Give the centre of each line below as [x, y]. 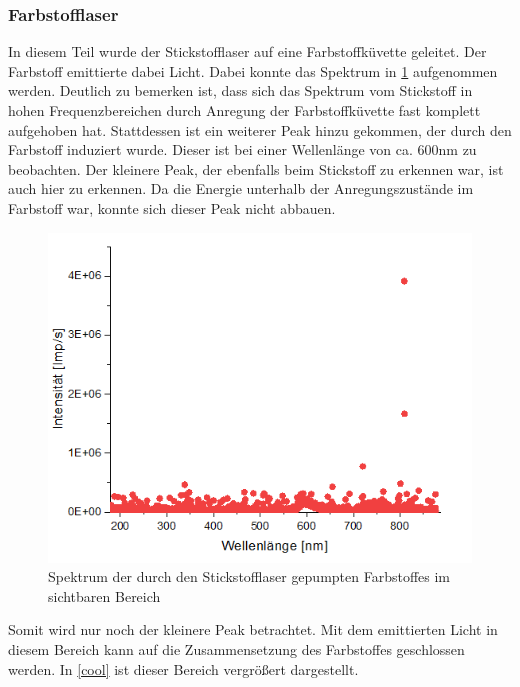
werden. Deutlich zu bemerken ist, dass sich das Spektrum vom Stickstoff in [240, 90]
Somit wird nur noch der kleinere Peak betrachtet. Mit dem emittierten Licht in [253, 629]
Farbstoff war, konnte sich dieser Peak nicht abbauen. [172, 207]
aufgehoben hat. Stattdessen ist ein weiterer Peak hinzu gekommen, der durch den [260, 129]
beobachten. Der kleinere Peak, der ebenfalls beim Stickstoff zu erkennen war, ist [256, 168]
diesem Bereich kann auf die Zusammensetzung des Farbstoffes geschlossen [236, 649]
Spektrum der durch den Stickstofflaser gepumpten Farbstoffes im [249, 576]
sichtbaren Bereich [104, 595]
